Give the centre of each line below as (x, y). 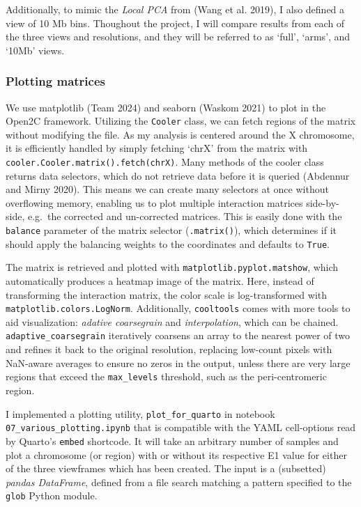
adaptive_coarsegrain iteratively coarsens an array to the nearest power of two (178, 335)
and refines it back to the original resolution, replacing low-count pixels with (169, 349)
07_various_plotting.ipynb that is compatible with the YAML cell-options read (181, 427)
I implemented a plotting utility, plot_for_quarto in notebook (140, 413)
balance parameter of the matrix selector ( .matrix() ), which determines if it (171, 230)
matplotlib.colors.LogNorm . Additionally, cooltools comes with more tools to (178, 308)
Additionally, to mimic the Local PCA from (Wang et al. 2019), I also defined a (175, 9)
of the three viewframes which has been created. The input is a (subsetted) (166, 468)
